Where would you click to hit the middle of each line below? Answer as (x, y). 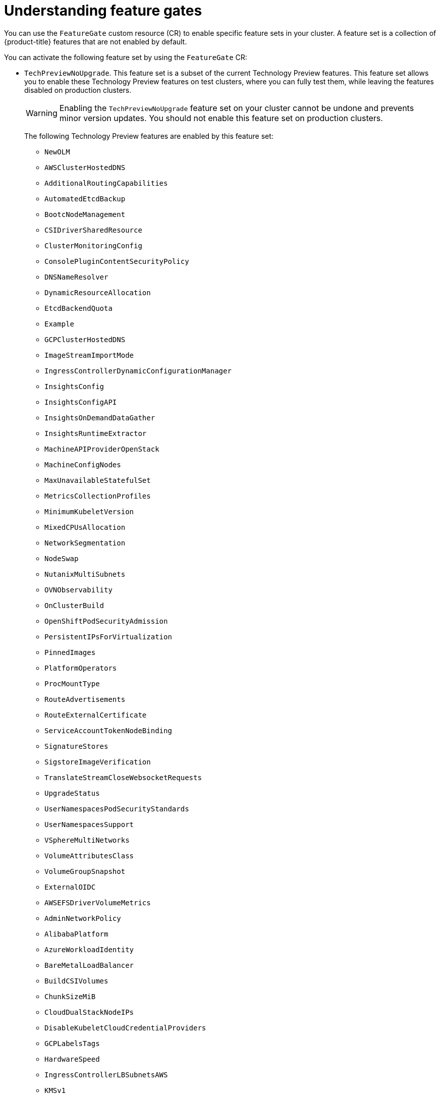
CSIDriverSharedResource (93, 230)
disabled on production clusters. (78, 90)
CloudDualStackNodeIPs (89, 1012)
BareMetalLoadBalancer (89, 965)
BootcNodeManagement (85, 214)
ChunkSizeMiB (70, 996)
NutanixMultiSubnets (85, 574)
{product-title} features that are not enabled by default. (96, 41)
